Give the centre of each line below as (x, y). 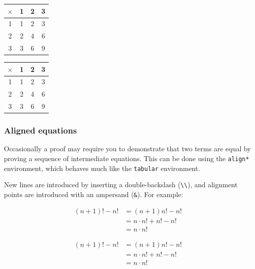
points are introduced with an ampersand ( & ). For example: (94, 194)
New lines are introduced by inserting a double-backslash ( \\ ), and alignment (121, 185)
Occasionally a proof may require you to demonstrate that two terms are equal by (127, 149)
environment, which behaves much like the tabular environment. (102, 168)
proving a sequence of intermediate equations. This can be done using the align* (127, 158)
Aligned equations (40, 130)
